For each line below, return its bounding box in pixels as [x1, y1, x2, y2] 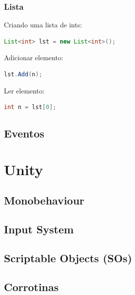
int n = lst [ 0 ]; [4, 104, 57, 111]
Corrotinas [4, 279, 59, 294]
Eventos [4, 126, 44, 141]
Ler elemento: [4, 85, 45, 95]
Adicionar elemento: [4, 52, 63, 63]
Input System [4, 222, 74, 237]
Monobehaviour [4, 193, 85, 208]
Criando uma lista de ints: [4, 20, 82, 30]
